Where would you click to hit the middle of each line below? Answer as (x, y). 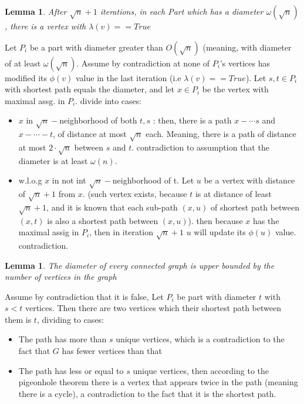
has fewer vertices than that (112, 351)
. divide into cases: (109, 100)
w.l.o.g (30, 180)
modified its (26, 77)
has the (266, 220)
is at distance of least (233, 194)
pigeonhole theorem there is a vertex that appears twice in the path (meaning (158, 382)
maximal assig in (49, 232)
